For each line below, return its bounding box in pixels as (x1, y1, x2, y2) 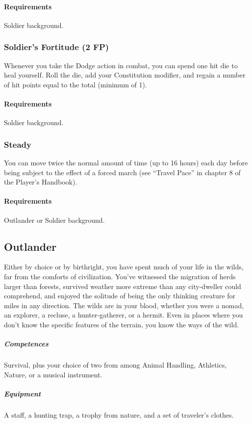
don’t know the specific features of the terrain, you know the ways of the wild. (4, 319, 239, 329)
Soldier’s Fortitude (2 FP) (4, 41, 109, 53)
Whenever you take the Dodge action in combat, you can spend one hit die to (4, 60, 238, 70)
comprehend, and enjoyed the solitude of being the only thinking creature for (4, 291, 236, 301)
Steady (4, 138, 31, 150)
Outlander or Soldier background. (4, 214, 105, 225)
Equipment (4, 388, 41, 398)
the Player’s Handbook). (4, 177, 77, 187)
